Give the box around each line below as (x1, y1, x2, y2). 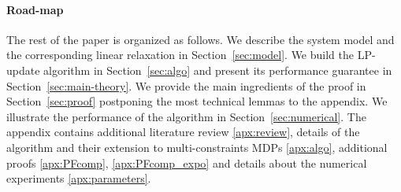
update (6, 61, 40, 78)
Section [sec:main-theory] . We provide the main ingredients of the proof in (6, 77, 366, 94)
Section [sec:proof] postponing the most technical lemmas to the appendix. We (6, 93, 388, 109)
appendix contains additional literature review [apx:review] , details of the (6, 124, 360, 140)
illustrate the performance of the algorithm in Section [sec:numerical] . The (6, 108, 366, 124)
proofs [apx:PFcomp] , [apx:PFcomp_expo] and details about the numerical (6, 154, 367, 171)
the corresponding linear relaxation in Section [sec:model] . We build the (6, 46, 354, 63)
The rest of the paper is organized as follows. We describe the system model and (6, 31, 395, 47)
